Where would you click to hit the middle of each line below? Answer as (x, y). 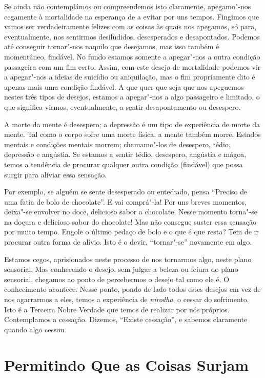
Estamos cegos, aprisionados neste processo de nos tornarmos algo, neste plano (128, 259)
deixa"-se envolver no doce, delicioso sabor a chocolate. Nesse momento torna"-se (131, 212)
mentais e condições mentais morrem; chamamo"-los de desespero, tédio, (117, 144)
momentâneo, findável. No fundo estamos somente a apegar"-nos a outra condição (132, 56)
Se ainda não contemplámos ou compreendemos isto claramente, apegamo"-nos (128, 6)
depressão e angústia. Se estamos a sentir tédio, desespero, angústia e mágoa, (125, 154)
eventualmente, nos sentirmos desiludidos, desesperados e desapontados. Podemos (132, 36)
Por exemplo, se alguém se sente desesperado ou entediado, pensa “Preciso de (126, 192)
